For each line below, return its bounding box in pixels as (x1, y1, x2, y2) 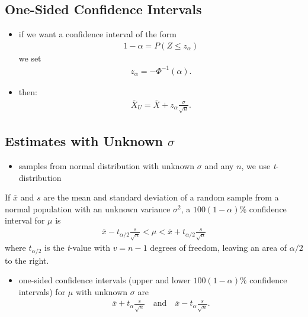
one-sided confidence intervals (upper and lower (18, 274, 191, 286)
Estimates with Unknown (5, 132, 163, 150)
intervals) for (18, 286, 66, 298)
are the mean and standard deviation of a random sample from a (43, 191, 279, 203)
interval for (5, 214, 45, 227)
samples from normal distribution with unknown (18, 159, 195, 172)
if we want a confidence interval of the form (18, 28, 177, 40)
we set (18, 51, 41, 64)
